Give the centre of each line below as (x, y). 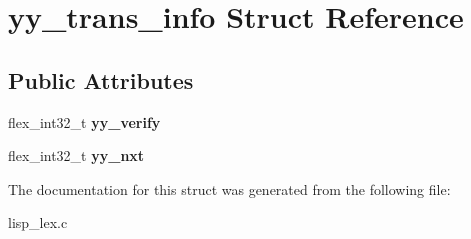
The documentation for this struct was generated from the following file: (229, 188)
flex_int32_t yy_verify (84, 121)
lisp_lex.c (38, 222)
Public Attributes (101, 79)
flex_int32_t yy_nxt (76, 155)
